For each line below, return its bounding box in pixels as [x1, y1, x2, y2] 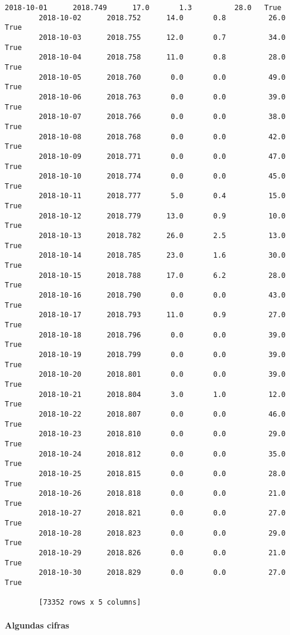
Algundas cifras [5, 618, 70, 631]
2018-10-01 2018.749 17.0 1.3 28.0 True [5, 4, 282, 12]
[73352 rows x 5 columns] [39, 598, 141, 607]
